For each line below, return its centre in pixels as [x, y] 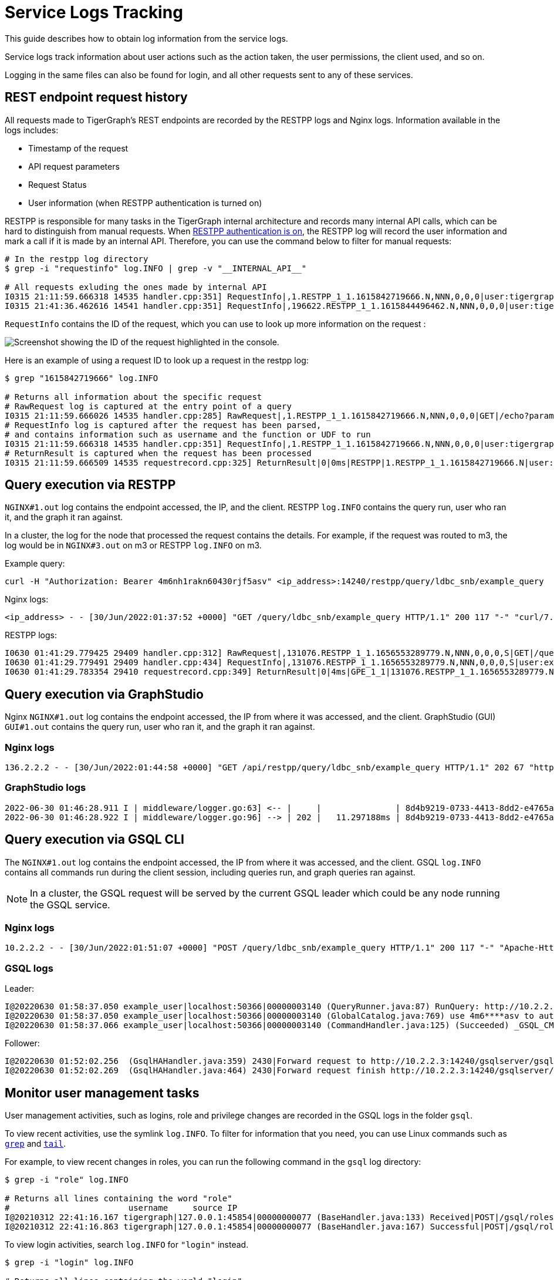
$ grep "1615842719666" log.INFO [82, 378]
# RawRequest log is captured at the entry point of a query [148, 406]
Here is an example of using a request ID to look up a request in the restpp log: [157, 360]
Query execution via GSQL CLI [94, 840]
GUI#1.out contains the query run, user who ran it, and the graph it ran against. [160, 727]
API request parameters [74, 166]
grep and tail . [36, 1143]
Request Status [58, 184]
